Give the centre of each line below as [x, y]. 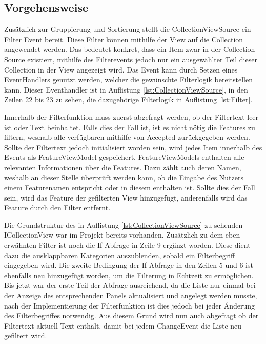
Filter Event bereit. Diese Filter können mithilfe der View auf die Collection [124, 39]
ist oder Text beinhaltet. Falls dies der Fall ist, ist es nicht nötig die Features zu [130, 127]
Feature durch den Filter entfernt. [57, 207]
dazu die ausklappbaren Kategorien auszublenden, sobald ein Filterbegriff [120, 255]
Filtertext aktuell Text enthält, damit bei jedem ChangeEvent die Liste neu [123, 325]
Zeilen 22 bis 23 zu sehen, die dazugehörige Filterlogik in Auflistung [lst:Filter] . [128, 99]
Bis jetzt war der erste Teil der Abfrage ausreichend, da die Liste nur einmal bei [130, 285]
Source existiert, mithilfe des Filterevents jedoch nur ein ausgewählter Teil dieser [131, 59]
